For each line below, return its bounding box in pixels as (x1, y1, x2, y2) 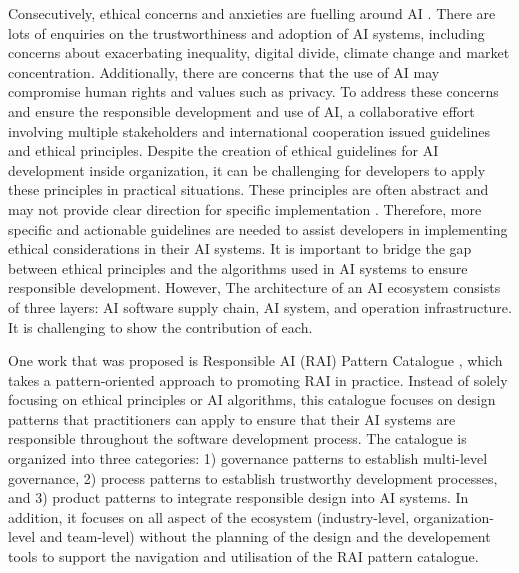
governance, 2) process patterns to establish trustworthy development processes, (8, 467, 498, 488)
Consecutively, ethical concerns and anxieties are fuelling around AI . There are (8, 3, 496, 23)
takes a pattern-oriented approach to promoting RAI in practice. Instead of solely (8, 369, 508, 390)
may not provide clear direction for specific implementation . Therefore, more (8, 198, 482, 219)
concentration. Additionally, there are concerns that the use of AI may (8, 61, 440, 82)
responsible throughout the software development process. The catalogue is (8, 428, 467, 449)
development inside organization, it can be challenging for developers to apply (8, 159, 486, 180)
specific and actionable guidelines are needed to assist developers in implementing (8, 218, 508, 239)
